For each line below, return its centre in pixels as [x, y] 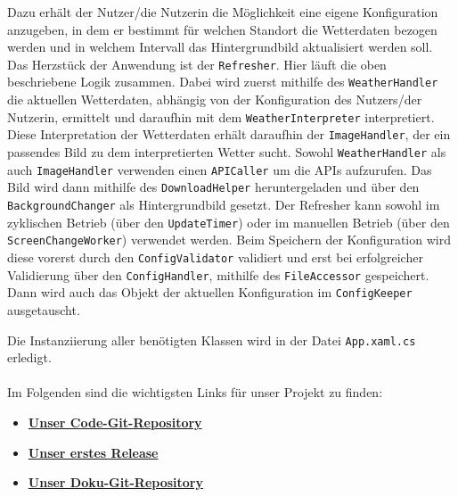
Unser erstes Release [93, 452]
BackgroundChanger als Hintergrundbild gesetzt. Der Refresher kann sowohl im [224, 204]
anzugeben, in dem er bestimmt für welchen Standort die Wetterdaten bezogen [222, 29]
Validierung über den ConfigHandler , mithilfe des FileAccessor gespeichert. [218, 274]
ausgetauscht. [44, 309]
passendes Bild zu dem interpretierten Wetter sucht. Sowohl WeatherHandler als [227, 152]
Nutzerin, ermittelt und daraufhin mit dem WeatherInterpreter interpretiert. [221, 116]
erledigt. [29, 357]
